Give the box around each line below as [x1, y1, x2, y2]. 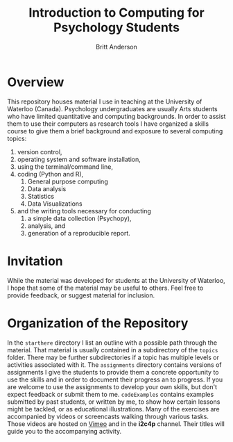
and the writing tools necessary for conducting [17, 206, 151, 215]
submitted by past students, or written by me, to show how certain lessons [7, 398, 221, 406]
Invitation [7, 253, 64, 269]
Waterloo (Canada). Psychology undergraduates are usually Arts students [7, 104, 218, 113]
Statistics [27, 192, 54, 200]
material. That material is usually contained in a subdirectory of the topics [7, 345, 218, 354]
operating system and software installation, [17, 155, 141, 163]
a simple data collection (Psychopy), [27, 214, 132, 222]
